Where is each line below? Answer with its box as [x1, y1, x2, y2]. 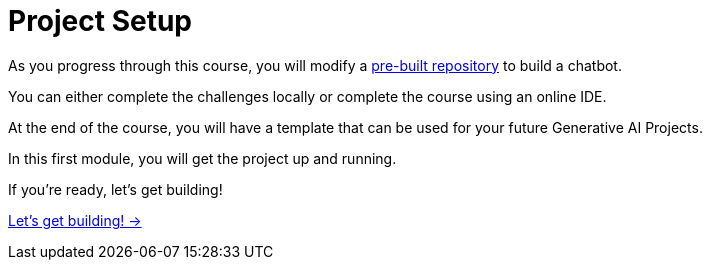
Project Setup [8, 4, 193, 38]
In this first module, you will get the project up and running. [8, 149, 397, 167]
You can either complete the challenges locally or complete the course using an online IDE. [8, 87, 607, 105]
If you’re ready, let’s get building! [8, 180, 223, 198]
